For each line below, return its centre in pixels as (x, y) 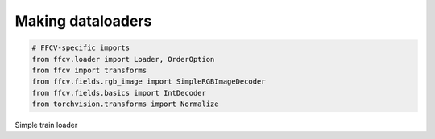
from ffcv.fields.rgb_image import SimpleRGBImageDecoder (149, 82)
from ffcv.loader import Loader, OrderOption (123, 59)
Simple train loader (46, 125)
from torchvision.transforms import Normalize (125, 104)
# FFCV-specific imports (81, 48)
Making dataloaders (83, 21)
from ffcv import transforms (89, 70)
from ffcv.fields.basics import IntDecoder (119, 93)
